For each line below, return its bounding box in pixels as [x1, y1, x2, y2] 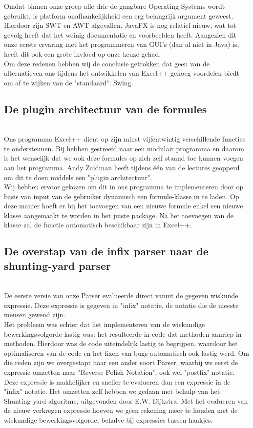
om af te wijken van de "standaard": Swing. [4, 77, 133, 87]
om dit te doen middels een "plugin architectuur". [4, 172, 152, 182]
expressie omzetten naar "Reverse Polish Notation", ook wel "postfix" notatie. [4, 367, 235, 377]
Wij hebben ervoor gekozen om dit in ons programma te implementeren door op [4, 182, 244, 192]
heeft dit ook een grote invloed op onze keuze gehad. [4, 48, 161, 59]
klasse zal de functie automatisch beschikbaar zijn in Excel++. [4, 220, 192, 230]
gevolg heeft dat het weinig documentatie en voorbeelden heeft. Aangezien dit [4, 29, 237, 40]
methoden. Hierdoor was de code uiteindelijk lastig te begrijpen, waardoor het [4, 338, 238, 348]
